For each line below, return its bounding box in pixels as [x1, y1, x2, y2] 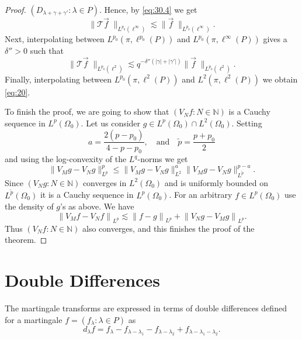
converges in [82, 176, 127, 188]
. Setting [231, 116, 262, 129]
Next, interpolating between [5, 33, 105, 45]
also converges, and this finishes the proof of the [82, 222, 255, 234]
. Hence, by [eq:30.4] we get [99, 4, 197, 15]
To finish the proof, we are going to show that [5, 105, 169, 118]
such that [30, 44, 64, 57]
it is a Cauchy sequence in [40, 188, 134, 201]
